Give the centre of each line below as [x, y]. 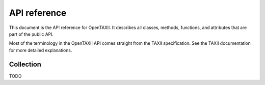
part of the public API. [31, 34]
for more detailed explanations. [40, 50]
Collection [25, 64]
